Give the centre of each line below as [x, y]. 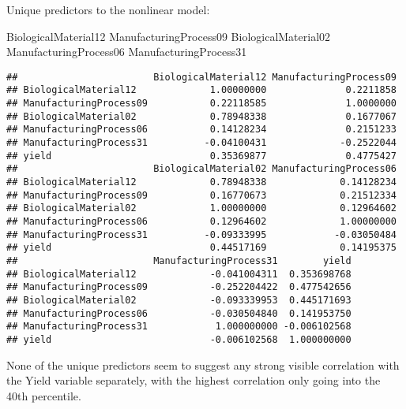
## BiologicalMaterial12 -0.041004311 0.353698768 [179, 274]
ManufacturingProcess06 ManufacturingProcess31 [127, 52]
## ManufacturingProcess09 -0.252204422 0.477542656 [179, 287]
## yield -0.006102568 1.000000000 [179, 339]
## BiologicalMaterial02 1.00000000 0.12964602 [201, 208]
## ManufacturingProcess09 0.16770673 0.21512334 [201, 195]
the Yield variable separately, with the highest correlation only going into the [194, 380]
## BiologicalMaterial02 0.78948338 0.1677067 [201, 116]
